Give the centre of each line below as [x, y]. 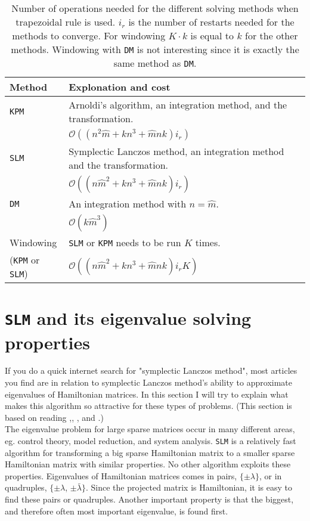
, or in [270, 475]
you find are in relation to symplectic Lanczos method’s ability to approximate [148, 382]
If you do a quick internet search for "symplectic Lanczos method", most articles [151, 370]
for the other [272, 35]
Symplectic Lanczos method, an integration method [176, 151]
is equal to [212, 35]
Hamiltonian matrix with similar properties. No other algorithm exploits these [148, 464]
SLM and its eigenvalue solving [128, 318]
